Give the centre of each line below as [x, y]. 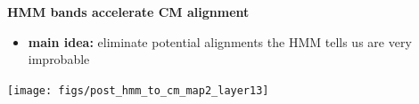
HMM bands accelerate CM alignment [128, 12]
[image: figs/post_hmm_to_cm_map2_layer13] [138, 90]
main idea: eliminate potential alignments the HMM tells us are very [220, 41]
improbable [59, 59]
